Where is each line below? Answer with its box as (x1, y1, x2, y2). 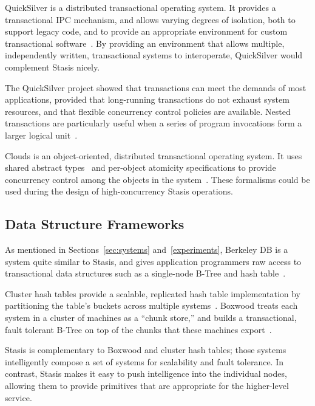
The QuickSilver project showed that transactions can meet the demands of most (5, 81, 307, 94)
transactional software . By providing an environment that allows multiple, (5, 36, 285, 49)
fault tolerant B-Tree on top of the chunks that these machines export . (5, 323, 272, 335)
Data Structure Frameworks (5, 215, 185, 233)
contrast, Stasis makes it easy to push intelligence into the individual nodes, (5, 367, 287, 380)
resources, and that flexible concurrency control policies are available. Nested (5, 105, 291, 117)
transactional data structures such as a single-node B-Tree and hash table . (5, 267, 286, 280)
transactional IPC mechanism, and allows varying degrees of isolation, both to (5, 13, 296, 26)
